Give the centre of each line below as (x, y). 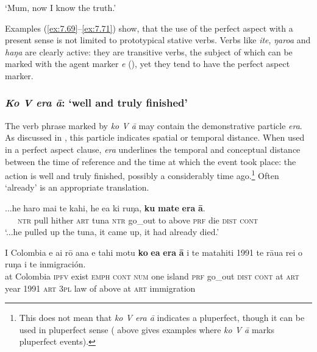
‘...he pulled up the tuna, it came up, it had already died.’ (112, 232)
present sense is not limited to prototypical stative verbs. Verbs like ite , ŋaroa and (158, 40)
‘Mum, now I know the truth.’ (61, 7)
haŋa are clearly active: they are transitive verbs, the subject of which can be (149, 51)
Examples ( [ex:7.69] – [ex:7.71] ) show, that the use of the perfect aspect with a (149, 28)
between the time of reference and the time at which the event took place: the (151, 161)
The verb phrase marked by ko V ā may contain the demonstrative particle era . (154, 125)
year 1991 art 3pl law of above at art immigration (100, 288)
